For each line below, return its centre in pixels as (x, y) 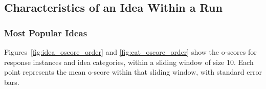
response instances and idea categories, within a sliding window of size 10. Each (129, 62)
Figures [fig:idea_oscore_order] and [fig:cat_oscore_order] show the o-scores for (130, 52)
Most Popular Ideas (46, 32)
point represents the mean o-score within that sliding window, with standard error (133, 72)
